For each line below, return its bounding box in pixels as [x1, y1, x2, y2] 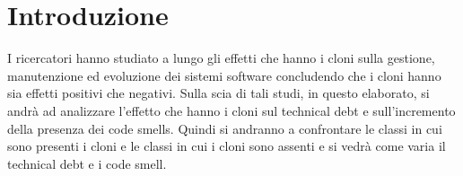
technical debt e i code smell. [7, 154, 167, 172]
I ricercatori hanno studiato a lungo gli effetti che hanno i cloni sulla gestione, [7, 48, 435, 67]
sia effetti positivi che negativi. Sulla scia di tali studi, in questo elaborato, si [7, 84, 430, 102]
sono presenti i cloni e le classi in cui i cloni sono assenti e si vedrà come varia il [7, 136, 446, 155]
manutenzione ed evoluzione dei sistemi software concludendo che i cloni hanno [7, 66, 441, 84]
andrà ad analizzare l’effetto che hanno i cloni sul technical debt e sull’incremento [7, 101, 456, 119]
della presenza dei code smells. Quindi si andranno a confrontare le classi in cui [7, 119, 442, 137]
